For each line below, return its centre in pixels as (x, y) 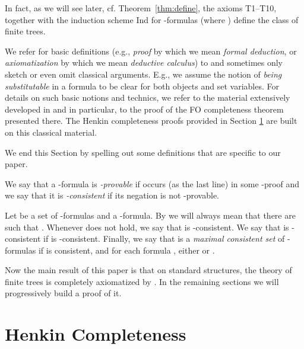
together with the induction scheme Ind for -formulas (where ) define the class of (152, 19)
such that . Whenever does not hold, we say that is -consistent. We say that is (147, 227)
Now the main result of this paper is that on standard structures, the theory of (148, 270)
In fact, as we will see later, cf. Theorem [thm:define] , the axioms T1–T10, (141, 8)
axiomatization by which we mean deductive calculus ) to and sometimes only (144, 63)
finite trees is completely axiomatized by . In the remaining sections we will (142, 281)
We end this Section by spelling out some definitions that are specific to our (143, 152)
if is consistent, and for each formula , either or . (126, 250)
